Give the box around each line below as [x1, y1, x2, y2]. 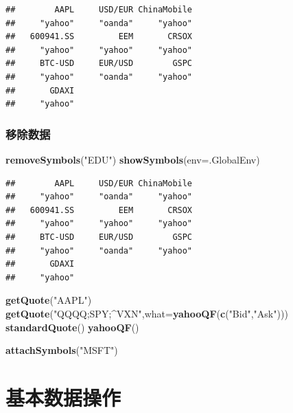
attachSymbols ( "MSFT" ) [5, 343, 118, 357]
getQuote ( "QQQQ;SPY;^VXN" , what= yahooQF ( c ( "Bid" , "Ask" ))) [5, 306, 288, 320]
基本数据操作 [5, 383, 121, 411]
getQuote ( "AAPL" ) [5, 293, 92, 307]
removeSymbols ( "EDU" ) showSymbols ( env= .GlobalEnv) [5, 152, 260, 166]
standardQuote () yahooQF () [5, 320, 139, 334]
